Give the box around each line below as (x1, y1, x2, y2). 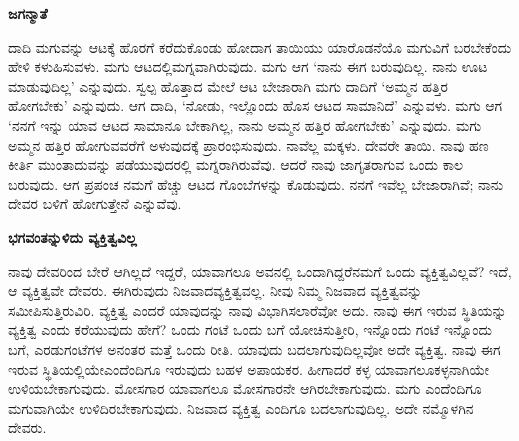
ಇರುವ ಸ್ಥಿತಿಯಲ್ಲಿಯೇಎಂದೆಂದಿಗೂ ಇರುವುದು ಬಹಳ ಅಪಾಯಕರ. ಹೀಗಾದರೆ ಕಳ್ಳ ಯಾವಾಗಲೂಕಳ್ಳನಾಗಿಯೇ (8, 358, 490, 379)
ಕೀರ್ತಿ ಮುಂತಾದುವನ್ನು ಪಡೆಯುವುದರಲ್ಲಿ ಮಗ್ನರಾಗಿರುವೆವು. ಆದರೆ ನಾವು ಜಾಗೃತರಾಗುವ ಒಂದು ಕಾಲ (8, 154, 464, 175)
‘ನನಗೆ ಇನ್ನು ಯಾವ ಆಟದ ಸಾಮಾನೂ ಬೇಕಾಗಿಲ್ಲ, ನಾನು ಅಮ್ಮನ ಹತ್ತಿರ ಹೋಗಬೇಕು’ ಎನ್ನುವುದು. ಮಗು (8, 114, 482, 135)
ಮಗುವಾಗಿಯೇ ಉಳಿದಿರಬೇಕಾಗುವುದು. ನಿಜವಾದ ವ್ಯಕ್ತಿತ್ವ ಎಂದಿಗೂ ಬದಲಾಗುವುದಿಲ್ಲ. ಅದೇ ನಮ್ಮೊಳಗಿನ (8, 397, 474, 418)
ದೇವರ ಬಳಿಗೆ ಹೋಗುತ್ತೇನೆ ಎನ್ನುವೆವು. (8, 193, 182, 214)
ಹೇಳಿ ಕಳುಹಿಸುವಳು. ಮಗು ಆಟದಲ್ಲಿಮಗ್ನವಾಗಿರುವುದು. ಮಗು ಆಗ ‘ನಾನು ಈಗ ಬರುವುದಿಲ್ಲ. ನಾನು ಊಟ (8, 56, 488, 77)
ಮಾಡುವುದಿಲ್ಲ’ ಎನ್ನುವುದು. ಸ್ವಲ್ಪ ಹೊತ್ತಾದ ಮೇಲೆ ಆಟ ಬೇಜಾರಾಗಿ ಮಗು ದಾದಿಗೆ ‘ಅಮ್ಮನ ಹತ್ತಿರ (8, 75, 448, 96)
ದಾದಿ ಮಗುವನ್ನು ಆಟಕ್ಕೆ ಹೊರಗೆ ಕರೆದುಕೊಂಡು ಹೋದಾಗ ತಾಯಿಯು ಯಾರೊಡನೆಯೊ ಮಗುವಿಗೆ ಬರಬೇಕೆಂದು (8, 36, 512, 57)
